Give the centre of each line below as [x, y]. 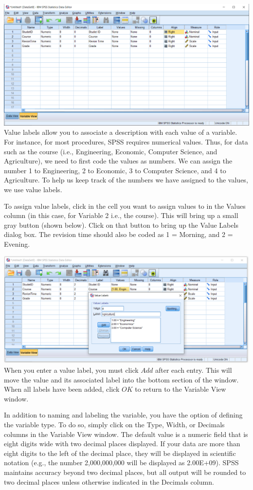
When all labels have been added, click [62, 389]
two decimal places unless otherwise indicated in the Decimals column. [109, 481]
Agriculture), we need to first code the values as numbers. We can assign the [118, 161]
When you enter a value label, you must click [71, 370]
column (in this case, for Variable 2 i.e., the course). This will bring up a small [121, 215]
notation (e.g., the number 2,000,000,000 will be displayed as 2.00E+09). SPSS [121, 463]
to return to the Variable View [181, 389]
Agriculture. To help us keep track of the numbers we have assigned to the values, [126, 180]
